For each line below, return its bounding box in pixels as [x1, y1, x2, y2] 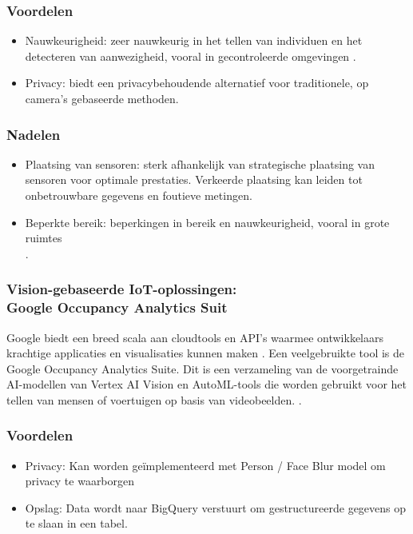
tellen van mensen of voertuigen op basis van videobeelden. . [6, 391, 302, 408]
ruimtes [25, 229, 62, 246]
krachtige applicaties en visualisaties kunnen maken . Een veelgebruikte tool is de [6, 345, 405, 361]
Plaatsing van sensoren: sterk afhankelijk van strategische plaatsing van [25, 155, 375, 172]
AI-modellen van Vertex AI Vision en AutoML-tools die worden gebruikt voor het [6, 376, 407, 393]
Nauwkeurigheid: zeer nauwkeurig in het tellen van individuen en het [25, 32, 363, 49]
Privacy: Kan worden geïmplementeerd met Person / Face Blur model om [25, 456, 386, 473]
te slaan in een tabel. [25, 515, 128, 532]
